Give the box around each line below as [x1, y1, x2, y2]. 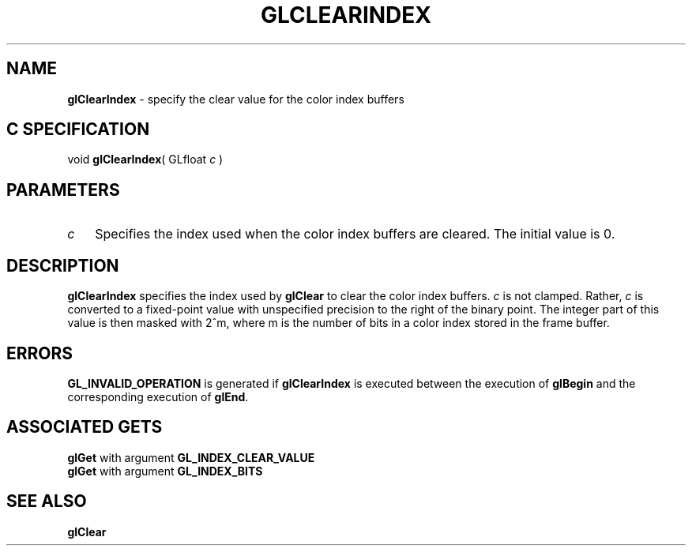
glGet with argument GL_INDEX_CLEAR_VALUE [67, 450, 315, 464]
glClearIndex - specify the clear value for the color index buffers [67, 92, 404, 106]
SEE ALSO [6, 491, 87, 512]
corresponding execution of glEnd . [67, 389, 249, 404]
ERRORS [6, 343, 73, 363]
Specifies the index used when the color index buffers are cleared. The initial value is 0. [95, 226, 615, 242]
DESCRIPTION [6, 255, 119, 276]
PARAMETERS [6, 179, 120, 200]
